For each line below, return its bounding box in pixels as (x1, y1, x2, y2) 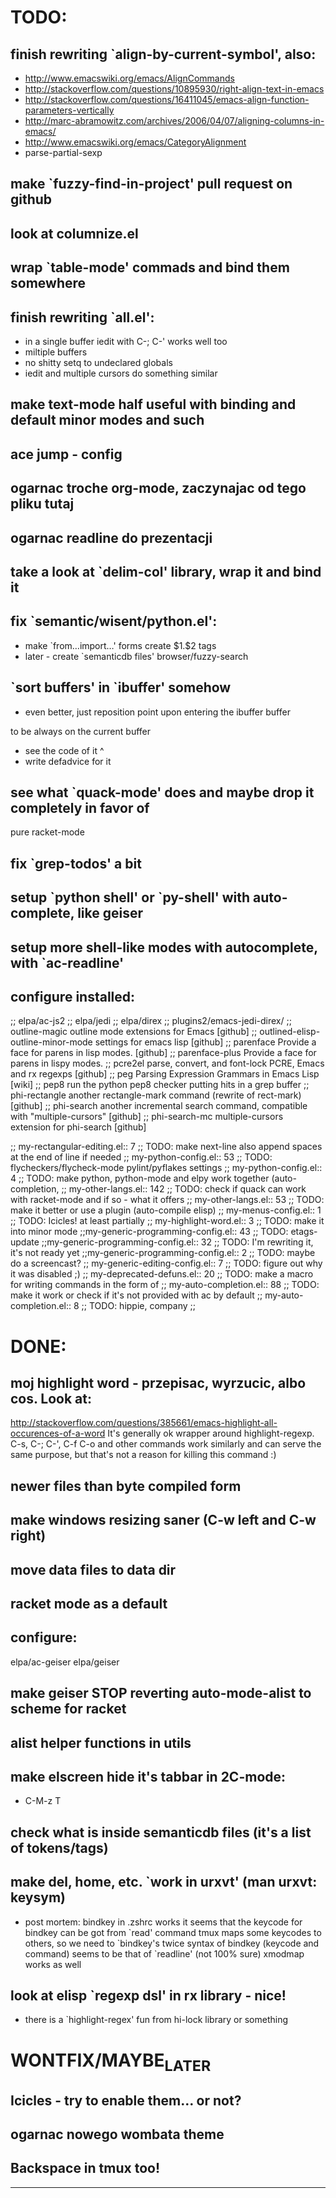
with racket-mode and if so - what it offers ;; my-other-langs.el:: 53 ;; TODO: (10, 1194, 325, 1206)
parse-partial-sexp (24, 147, 103, 158)
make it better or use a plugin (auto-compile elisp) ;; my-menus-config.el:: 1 (10, 1204, 322, 1216)
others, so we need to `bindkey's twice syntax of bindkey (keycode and (24, 1937, 320, 1949)
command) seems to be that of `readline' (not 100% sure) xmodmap (24, 1947, 305, 1960)
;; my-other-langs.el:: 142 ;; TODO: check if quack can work (61, 1183, 307, 1195)
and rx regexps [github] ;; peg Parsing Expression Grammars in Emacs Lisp (10, 1068, 320, 1080)
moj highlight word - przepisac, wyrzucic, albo (10, 1374, 307, 1391)
